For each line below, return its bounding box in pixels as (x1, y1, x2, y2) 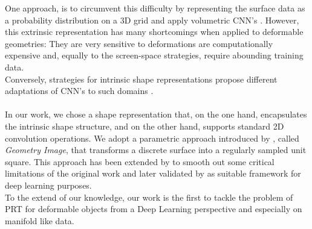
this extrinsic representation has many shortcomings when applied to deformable (5, 25, 304, 38)
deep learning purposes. (5, 178, 92, 191)
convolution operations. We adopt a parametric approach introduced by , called (5, 131, 299, 144)
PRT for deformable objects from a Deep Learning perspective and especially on (5, 202, 302, 215)
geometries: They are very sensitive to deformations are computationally (5, 37, 273, 49)
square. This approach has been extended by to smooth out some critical (5, 155, 275, 168)
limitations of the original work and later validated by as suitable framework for (5, 167, 301, 180)
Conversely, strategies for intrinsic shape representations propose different (5, 72, 278, 85)
